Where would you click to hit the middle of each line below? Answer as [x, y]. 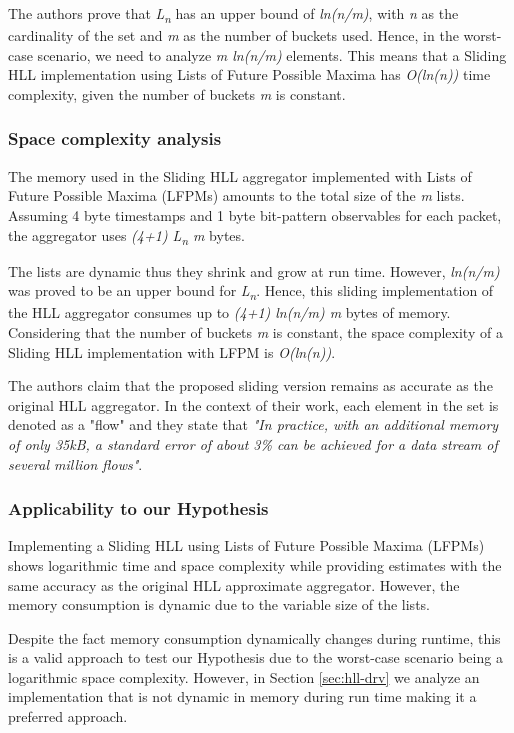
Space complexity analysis [115, 138]
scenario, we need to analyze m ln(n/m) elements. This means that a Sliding [272, 54]
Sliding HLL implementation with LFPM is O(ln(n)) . [172, 351]
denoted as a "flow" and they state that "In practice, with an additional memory [253, 424]
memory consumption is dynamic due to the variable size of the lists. [219, 604]
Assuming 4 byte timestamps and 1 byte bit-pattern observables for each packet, [255, 214]
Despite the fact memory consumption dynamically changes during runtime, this [254, 637]
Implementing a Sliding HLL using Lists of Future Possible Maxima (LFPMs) [246, 545]
